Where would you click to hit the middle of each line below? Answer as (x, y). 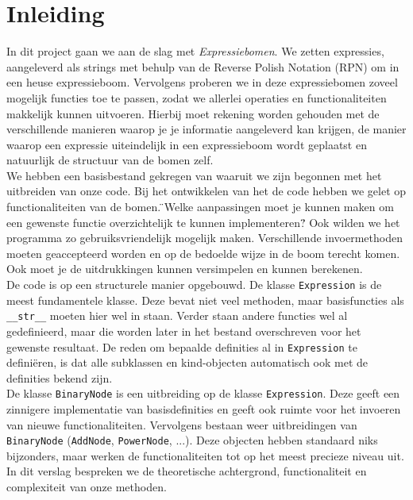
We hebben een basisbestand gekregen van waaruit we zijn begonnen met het (194, 175)
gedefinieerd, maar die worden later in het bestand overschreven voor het (184, 331)
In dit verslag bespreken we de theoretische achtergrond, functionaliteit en (187, 471)
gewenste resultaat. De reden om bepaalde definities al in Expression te (182, 346)
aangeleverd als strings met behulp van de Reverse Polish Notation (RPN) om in (203, 66)
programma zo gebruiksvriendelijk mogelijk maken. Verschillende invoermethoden (205, 238)
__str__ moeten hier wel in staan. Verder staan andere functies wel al (177, 315)
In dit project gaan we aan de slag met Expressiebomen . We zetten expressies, (195, 51)
